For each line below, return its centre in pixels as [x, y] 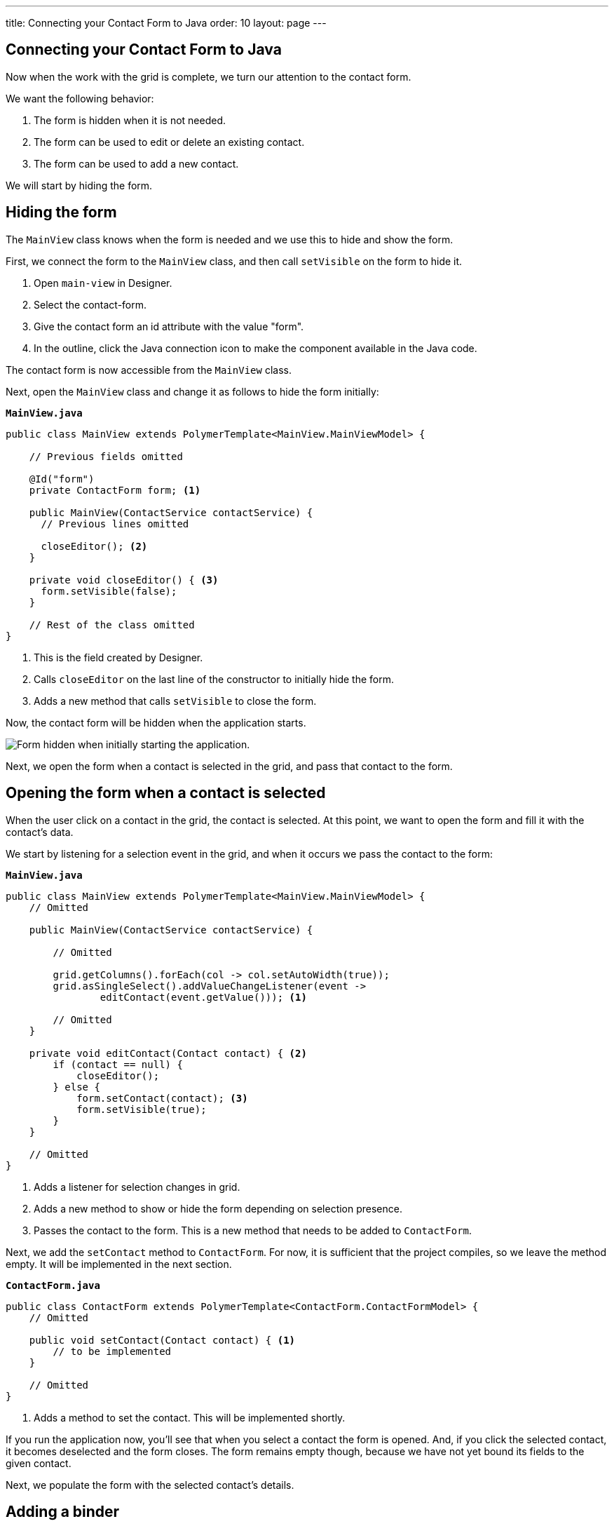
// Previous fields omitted [106, 456]
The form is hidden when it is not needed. [130, 120]
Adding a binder [63, 1511]
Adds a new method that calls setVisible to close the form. [175, 701]
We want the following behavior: [80, 98]
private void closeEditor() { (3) [124, 580]
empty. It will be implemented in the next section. [119, 1264]
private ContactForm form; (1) [115, 490]
